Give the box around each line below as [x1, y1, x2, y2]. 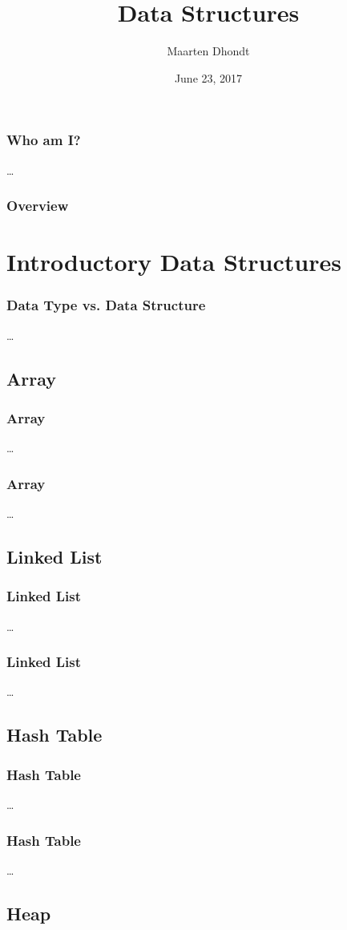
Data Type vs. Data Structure [6, 295, 206, 315]
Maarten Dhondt [167, 42, 250, 59]
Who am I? [6, 130, 81, 150]
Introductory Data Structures [6, 245, 341, 278]
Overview [6, 196, 69, 216]
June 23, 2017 [174, 69, 243, 86]
